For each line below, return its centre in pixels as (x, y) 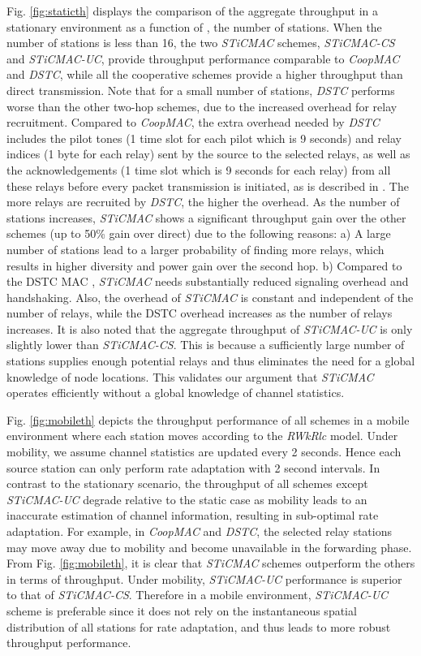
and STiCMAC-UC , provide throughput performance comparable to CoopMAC (203, 58)
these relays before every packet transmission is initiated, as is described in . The (208, 186)
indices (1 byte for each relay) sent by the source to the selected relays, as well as (208, 154)
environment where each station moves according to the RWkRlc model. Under (202, 436)
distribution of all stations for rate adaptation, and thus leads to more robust (199, 626)
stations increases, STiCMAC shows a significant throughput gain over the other (206, 217)
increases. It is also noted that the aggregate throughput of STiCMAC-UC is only (210, 328)
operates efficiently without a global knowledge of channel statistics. (176, 393)
